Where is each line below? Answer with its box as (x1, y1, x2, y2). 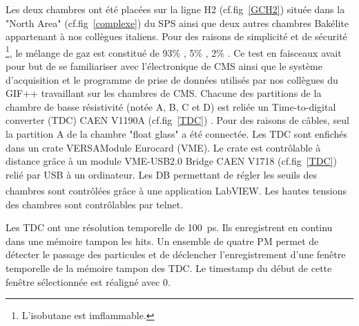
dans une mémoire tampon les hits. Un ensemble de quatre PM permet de (6, 233, 319, 248)
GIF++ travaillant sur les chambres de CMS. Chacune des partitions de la (6, 86, 322, 100)
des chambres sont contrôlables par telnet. (6, 197, 184, 211)
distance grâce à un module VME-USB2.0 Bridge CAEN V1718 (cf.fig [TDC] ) (6, 154, 337, 168)
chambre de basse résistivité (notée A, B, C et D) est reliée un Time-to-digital (6, 99, 336, 114)
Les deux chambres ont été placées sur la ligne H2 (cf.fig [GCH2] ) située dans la (6, 2, 345, 16)
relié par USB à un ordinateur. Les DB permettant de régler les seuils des (6, 167, 317, 181)
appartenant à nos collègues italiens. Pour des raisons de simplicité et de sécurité (6, 29, 347, 44)
